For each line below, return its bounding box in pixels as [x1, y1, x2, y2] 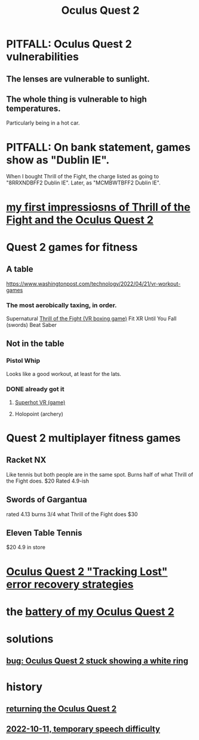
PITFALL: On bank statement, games [6, 140, 191, 154]
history [6, 680, 43, 693]
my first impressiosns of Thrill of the [6, 200, 191, 214]
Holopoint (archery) [14, 410, 64, 417]
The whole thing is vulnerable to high [6, 94, 148, 104]
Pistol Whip [6, 357, 41, 365]
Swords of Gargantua [6, 495, 87, 505]
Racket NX [6, 455, 47, 465]
